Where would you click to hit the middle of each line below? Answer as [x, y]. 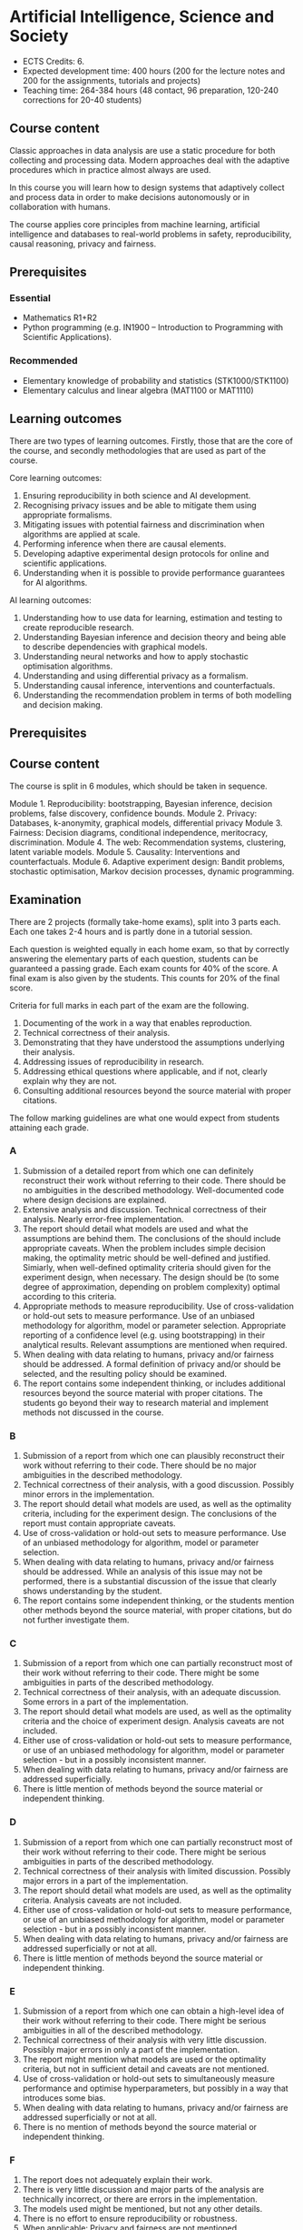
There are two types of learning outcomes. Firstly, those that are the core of [151, 441]
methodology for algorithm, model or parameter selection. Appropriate [154, 1325]
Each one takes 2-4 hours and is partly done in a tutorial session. [131, 931]
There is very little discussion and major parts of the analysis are [143, 2190]
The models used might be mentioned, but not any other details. [142, 2209]
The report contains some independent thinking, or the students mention [158, 1601]
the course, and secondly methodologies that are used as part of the [137, 450]
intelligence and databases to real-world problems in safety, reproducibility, [151, 234]
